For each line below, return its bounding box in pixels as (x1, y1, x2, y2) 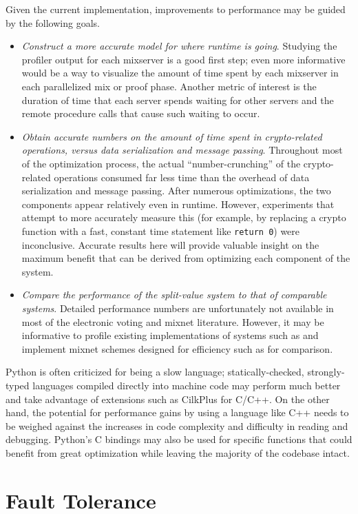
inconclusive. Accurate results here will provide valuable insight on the (21, 237, 319, 251)
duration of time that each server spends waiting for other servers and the (21, 92, 334, 107)
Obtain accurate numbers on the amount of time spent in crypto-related (21, 129, 322, 143)
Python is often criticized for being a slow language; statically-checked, (6, 364, 304, 379)
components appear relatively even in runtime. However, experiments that (21, 196, 335, 211)
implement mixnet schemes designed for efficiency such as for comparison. (21, 341, 333, 356)
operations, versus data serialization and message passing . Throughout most (21, 143, 343, 157)
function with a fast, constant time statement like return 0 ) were (21, 223, 300, 238)
